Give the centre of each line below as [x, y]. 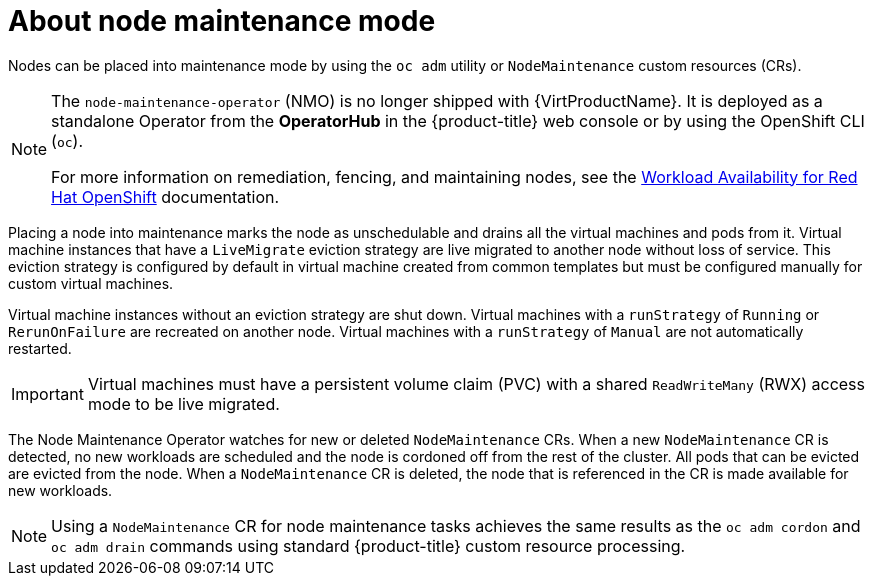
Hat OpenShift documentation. [165, 196]
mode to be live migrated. [183, 403]
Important [47, 393]
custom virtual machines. [91, 283]
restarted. [40, 348]
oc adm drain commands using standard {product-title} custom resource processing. [368, 545]
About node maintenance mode [222, 21]
